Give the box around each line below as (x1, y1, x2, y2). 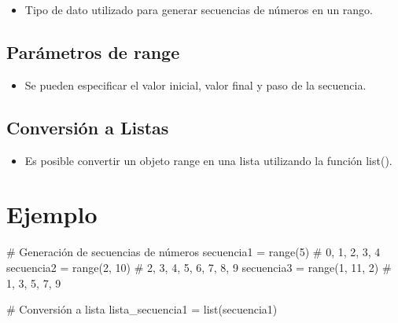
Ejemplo (6, 198, 98, 230)
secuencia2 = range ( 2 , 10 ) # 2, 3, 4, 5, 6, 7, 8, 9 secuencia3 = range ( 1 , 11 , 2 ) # (6, 259, 392, 275)
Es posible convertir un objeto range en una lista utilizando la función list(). (24, 152, 392, 168)
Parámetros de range (6, 39, 180, 64)
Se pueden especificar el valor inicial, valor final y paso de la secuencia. (24, 76, 367, 93)
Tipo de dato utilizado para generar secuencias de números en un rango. (24, 2, 373, 17)
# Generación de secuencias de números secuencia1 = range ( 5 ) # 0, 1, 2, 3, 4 (6, 244, 381, 260)
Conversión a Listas (6, 115, 169, 139)
